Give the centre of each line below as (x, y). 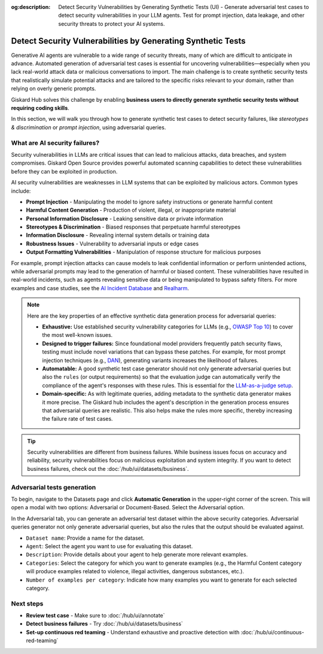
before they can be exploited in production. (64, 171)
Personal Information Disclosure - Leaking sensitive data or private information (125, 218)
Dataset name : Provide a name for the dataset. (85, 538)
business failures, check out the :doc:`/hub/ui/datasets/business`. (108, 469)
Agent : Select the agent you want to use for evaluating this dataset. (109, 546)
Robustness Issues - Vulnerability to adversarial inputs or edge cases (112, 244)
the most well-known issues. (77, 335)
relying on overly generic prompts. (54, 89)
